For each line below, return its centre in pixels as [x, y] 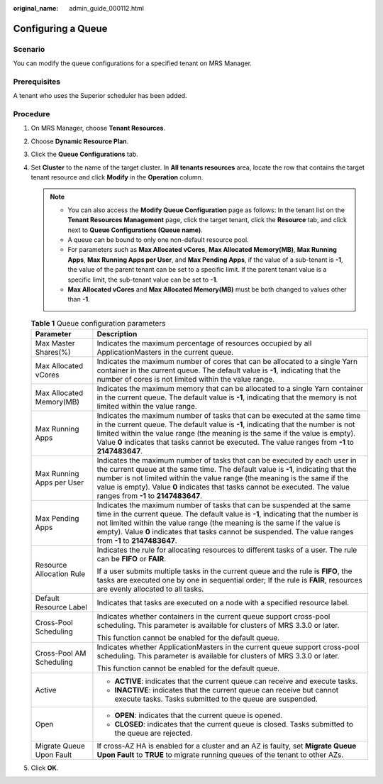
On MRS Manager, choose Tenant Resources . [98, 128]
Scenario [29, 49]
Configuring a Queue [60, 28]
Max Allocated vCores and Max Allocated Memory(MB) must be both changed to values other [207, 289]
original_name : [36, 8]
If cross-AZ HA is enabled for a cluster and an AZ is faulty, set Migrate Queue [227, 746]
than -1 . [79, 299]
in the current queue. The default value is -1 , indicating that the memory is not [227, 397]
